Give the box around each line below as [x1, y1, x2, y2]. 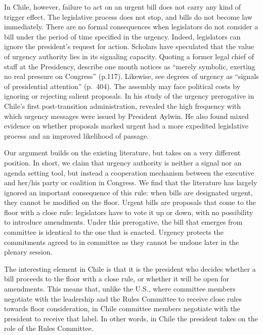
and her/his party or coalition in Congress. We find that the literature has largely [4, 177, 257, 188]
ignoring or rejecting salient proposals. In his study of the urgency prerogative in [4, 91, 254, 101]
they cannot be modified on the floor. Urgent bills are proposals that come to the [4, 197, 256, 207]
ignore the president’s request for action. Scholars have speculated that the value [4, 41, 254, 52]
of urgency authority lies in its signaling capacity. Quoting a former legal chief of [4, 51, 254, 61]
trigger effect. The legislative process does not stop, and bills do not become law [4, 11, 252, 22]
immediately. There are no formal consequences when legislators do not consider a [4, 21, 258, 32]
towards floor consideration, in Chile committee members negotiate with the [4, 303, 240, 314]
